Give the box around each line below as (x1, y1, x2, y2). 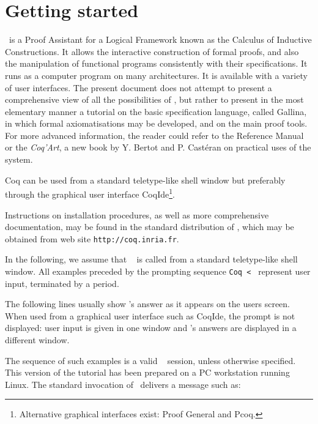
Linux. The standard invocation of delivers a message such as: (5, 378, 241, 390)
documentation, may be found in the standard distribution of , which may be (5, 220, 294, 233)
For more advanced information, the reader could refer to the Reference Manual (5, 128, 304, 141)
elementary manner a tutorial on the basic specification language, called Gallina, (5, 105, 307, 117)
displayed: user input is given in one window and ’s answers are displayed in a (5, 321, 297, 334)
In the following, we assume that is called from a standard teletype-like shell (5, 253, 298, 266)
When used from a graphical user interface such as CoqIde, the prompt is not (5, 309, 295, 322)
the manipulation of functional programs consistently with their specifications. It (5, 57, 308, 70)
